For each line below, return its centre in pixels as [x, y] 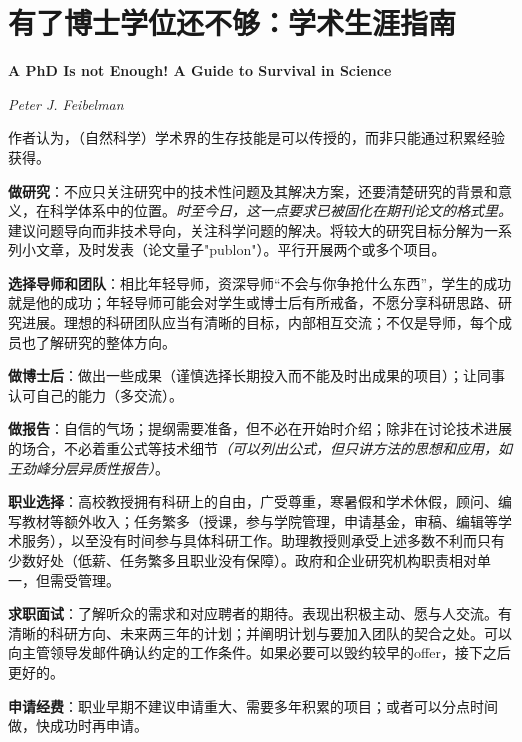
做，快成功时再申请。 [78, 725]
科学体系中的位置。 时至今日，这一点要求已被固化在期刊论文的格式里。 [280, 210]
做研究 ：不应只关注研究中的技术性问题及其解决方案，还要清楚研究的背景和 [253, 190]
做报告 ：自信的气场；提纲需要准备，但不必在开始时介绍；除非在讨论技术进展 [260, 428]
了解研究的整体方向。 [105, 341]
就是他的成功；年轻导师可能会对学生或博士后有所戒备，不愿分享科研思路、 [253, 302]
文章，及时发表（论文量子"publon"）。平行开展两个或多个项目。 [240, 249]
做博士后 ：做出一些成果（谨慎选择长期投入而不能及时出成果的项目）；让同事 [256, 375]
